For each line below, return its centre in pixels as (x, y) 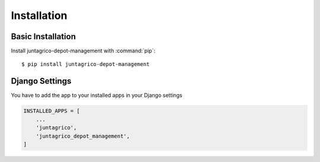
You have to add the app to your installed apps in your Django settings (97, 96)
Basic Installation (44, 36)
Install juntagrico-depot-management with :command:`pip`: (83, 51)
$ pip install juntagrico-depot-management (86, 64)
